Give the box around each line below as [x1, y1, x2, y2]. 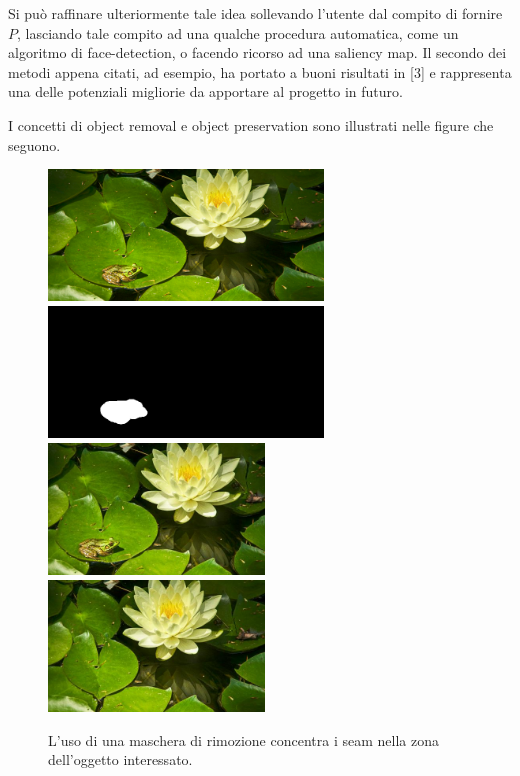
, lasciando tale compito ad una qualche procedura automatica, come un [17, 22, 459, 43]
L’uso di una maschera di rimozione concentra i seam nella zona [48, 729, 439, 750]
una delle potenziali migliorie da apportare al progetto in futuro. [8, 81, 403, 102]
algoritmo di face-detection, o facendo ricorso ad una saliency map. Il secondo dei [8, 42, 507, 63]
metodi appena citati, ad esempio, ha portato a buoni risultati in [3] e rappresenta [8, 61, 512, 82]
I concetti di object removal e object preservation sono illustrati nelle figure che [8, 114, 494, 135]
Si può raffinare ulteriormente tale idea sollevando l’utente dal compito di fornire [8, 3, 503, 23]
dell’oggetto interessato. [48, 749, 193, 770]
